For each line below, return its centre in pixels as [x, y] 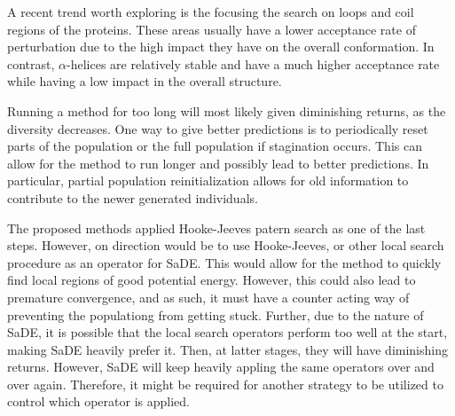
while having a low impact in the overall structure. [145, 81]
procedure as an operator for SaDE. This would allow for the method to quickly [224, 262]
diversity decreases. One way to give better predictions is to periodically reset [218, 128]
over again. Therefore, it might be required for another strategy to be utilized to [225, 384]
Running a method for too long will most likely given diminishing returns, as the [227, 110]
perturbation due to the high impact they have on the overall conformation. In [221, 47]
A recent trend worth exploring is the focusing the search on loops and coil [211, 12]
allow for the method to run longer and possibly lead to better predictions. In [218, 163]
